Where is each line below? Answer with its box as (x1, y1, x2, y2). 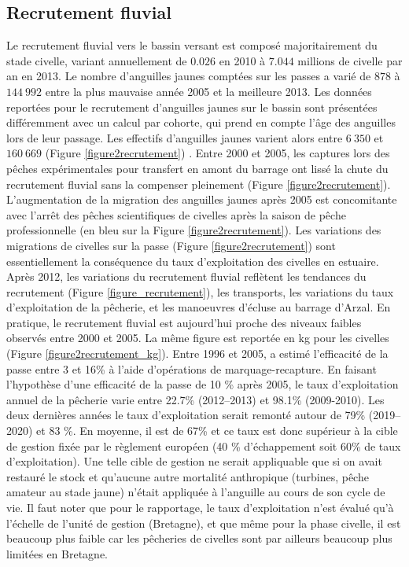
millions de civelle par (297, 52, 403, 68)
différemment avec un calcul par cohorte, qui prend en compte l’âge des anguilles (6, 114, 396, 131)
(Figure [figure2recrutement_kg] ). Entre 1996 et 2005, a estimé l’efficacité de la (6, 345, 389, 362)
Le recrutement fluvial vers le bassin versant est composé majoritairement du (6, 37, 378, 53)
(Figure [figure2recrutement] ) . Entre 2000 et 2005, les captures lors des (45, 145, 390, 161)
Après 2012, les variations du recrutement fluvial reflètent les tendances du (6, 268, 367, 285)
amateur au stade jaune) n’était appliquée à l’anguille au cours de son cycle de (6, 484, 385, 500)
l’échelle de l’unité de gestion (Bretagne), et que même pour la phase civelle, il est (6, 514, 401, 531)
